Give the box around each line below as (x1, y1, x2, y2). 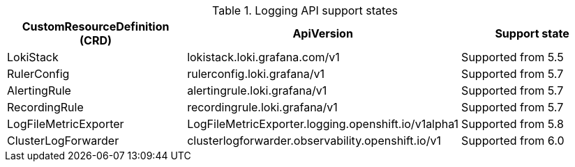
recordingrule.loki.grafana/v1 (187, 100, 338, 114)
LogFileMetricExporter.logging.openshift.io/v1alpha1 (187, 117, 459, 131)
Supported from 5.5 (461, 50, 564, 64)
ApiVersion (292, 26, 353, 40)
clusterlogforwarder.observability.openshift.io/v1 (187, 134, 441, 148)
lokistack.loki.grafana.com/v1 (187, 50, 340, 64)
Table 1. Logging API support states (212, 3, 398, 17)
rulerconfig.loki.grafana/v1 (187, 67, 324, 81)
